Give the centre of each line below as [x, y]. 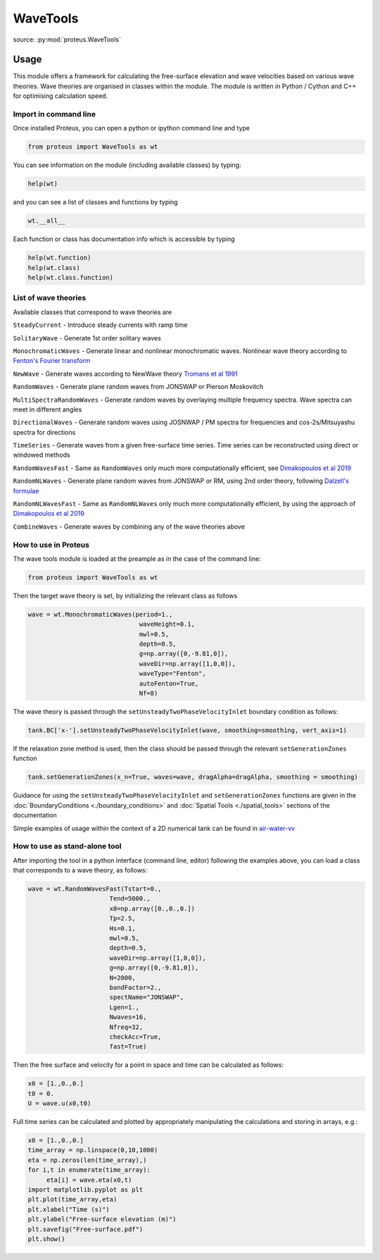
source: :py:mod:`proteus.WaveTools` [67, 39]
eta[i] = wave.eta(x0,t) [89, 1180]
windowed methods [42, 455]
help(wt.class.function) [71, 278]
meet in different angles [47, 409]
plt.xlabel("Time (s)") [69, 1209]
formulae [26, 490]
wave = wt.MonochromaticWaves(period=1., [100, 614]
